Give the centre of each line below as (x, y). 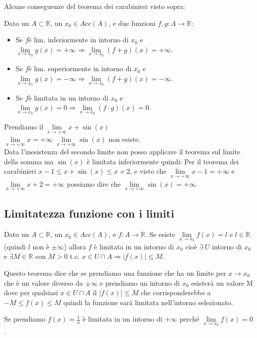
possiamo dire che (94, 183)
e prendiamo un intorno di (140, 282)
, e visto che (148, 171)
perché (189, 319)
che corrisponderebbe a (176, 292)
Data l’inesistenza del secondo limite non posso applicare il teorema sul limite (122, 152)
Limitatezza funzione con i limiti (89, 213)
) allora (75, 246)
